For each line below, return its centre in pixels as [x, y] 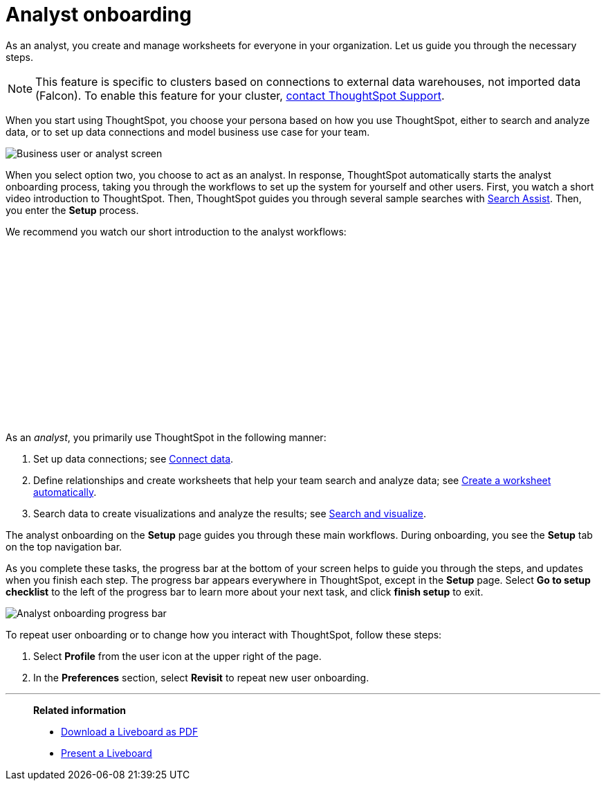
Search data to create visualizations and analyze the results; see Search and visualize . [230, 513]
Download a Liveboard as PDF [130, 731]
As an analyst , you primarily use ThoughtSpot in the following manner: [166, 437]
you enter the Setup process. [72, 210]
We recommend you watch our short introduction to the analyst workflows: [176, 231]
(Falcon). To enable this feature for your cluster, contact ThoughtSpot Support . [240, 95]
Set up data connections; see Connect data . [134, 458]
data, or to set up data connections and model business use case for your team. [188, 132]
